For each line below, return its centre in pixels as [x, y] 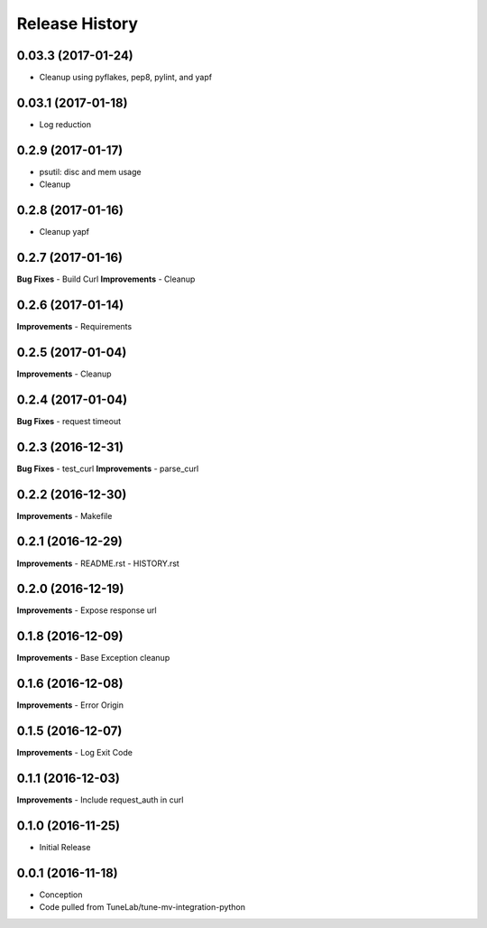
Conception [61, 895]
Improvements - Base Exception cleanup [93, 658]
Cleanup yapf [64, 232]
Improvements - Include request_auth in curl [100, 800]
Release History [78, 23]
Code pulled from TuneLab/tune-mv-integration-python [142, 907]
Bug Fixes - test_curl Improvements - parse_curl [108, 469]
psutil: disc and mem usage [90, 172]
